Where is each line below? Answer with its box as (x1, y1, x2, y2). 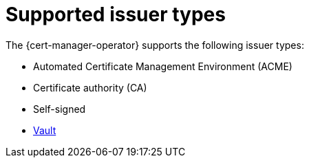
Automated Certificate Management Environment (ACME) (33, 60, 292, 72)
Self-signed (33, 102, 86, 115)
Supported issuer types (6, 3, 226, 26)
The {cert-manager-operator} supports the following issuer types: (6, 39, 304, 51)
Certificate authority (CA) (33, 81, 147, 94)
